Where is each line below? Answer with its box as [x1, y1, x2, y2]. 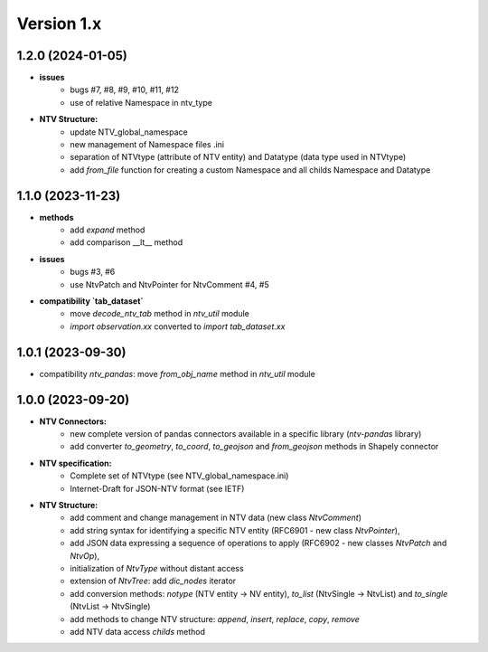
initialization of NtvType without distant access [70, 562, 244, 573]
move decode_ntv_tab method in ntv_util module [70, 308, 250, 319]
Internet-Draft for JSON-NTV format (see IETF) [70, 483, 245, 494]
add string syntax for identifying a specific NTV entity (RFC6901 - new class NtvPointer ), [70, 524, 400, 535]
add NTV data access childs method [70, 626, 205, 637]
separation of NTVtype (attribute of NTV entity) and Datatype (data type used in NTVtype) [70, 152, 407, 163]
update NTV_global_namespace [70, 127, 189, 137]
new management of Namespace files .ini [70, 139, 225, 150]
